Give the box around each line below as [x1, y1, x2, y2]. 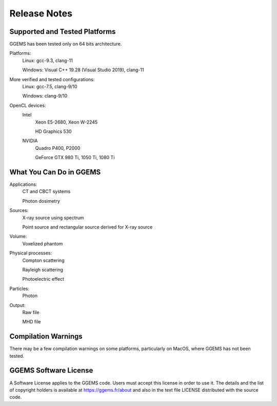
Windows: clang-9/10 [22, 93, 68, 99]
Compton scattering [22, 257, 65, 263]
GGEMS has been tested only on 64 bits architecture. [9, 41, 122, 47]
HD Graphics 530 [35, 128, 72, 134]
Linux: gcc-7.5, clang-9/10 [22, 84, 77, 90]
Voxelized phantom [22, 240, 63, 246]
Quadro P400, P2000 [35, 145, 81, 151]
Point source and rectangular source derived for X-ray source [22, 224, 153, 230]
